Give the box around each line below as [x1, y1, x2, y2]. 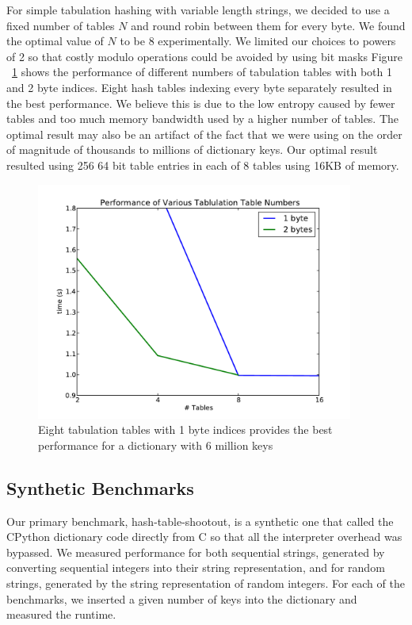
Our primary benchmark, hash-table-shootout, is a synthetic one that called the [6, 512, 394, 529]
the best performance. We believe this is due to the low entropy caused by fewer [6, 94, 395, 111]
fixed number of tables [6, 17, 115, 33]
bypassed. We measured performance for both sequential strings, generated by [6, 543, 385, 560]
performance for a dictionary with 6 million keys [38, 436, 273, 453]
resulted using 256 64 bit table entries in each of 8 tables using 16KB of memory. [6, 156, 399, 173]
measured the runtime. [6, 606, 116, 623]
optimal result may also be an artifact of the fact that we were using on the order [6, 125, 402, 142]
